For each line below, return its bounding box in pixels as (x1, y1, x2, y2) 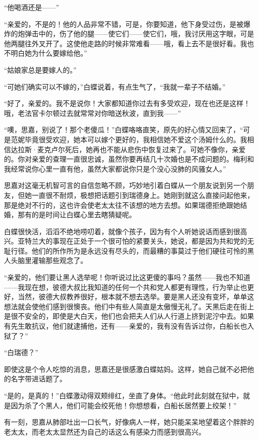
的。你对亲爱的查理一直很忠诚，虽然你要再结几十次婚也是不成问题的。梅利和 (4, 154, 254, 164)
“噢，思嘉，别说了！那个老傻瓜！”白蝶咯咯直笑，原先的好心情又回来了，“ (4, 124, 243, 135)
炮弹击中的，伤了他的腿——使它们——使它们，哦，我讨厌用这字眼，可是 (17, 28, 254, 39)
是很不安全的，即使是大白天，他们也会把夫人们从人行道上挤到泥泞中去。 (4, 311, 240, 321)
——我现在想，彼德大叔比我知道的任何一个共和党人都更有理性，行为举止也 (4, 281, 247, 292)
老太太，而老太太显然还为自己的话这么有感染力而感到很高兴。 (4, 426, 205, 437)
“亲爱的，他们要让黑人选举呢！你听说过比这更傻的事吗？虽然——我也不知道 (4, 272, 251, 282)
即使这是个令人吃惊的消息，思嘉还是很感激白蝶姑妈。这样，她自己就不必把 (4, 363, 247, 374)
